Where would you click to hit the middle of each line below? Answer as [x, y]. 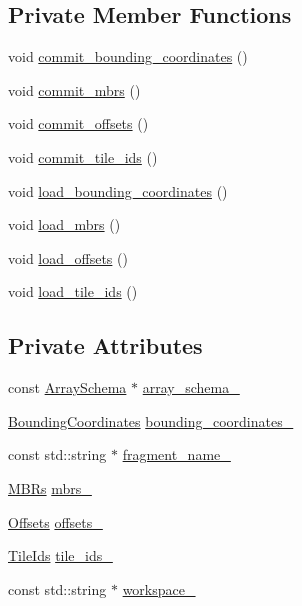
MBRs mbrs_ [50, 487]
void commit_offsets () [78, 123]
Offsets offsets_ [55, 521]
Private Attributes [105, 345]
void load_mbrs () [64, 224]
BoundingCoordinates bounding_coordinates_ [151, 420]
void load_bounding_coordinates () [118, 190]
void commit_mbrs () [74, 89]
